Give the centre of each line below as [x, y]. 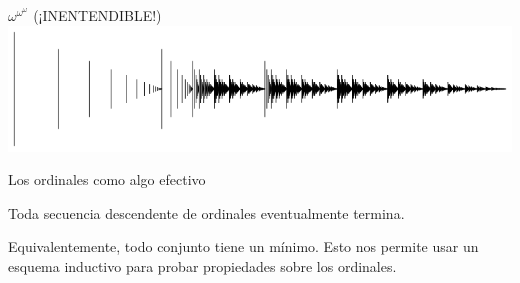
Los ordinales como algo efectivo [107, 179]
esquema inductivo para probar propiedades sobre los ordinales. [202, 265]
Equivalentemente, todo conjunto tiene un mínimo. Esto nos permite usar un [243, 246]
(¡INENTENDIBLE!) [97, 15]
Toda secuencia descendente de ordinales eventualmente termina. [206, 212]
